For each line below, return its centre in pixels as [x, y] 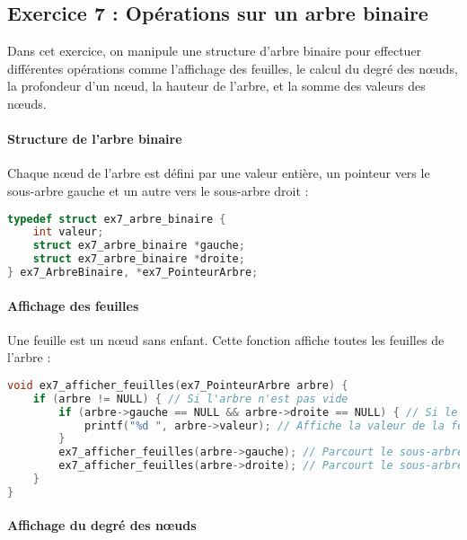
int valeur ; [68, 232]
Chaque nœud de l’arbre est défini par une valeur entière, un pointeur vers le [219, 173]
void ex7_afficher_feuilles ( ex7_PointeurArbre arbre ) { [178, 385]
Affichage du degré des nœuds [102, 525]
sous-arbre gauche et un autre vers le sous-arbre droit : [158, 190]
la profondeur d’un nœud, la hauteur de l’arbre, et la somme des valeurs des [216, 86]
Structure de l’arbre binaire [95, 139]
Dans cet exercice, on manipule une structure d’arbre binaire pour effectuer [215, 51]
